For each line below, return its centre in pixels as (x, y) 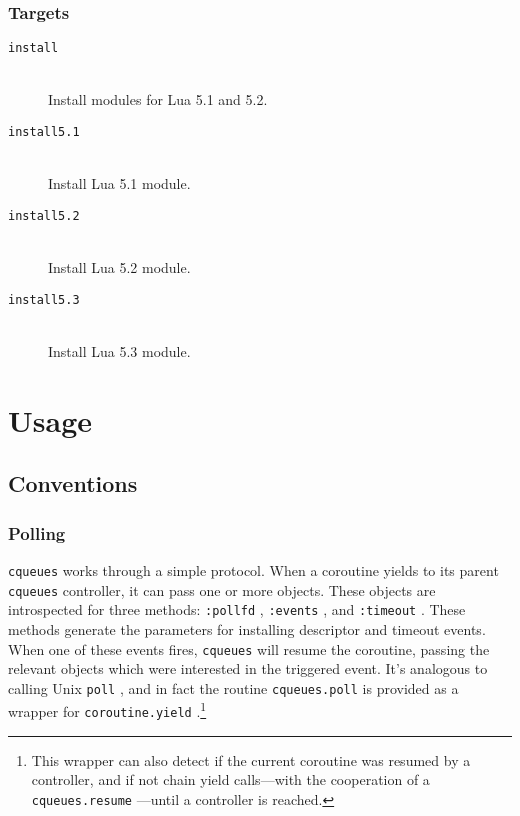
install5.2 (44, 215)
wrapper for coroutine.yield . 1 (107, 710)
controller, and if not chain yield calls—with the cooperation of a (230, 779)
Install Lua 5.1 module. (119, 183)
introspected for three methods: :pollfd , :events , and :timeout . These (237, 609)
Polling (37, 532)
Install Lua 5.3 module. (119, 351)
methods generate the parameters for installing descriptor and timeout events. (247, 628)
